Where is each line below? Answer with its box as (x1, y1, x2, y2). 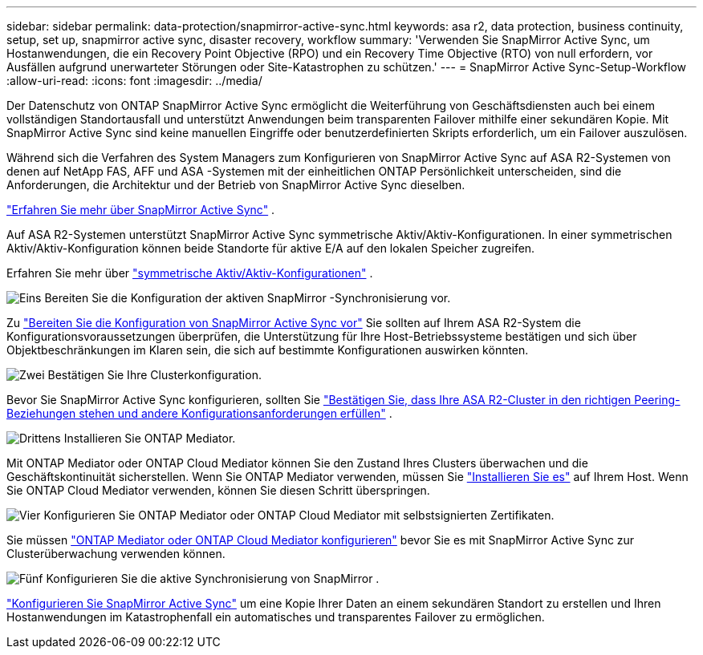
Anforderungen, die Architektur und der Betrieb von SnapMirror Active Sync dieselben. (6, 178, 465, 192)
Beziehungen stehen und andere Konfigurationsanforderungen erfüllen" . (6, 406, 392, 420)
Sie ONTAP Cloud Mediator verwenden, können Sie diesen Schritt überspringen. (6, 483, 430, 497)
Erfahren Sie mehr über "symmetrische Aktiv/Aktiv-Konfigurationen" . (6, 266, 373, 280)
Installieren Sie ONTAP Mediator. (63, 431, 236, 445)
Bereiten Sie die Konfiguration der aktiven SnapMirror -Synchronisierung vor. (44, 291, 451, 305)
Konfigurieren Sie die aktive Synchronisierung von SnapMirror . (46, 572, 380, 585)
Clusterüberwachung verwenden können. (6, 547, 226, 560)
